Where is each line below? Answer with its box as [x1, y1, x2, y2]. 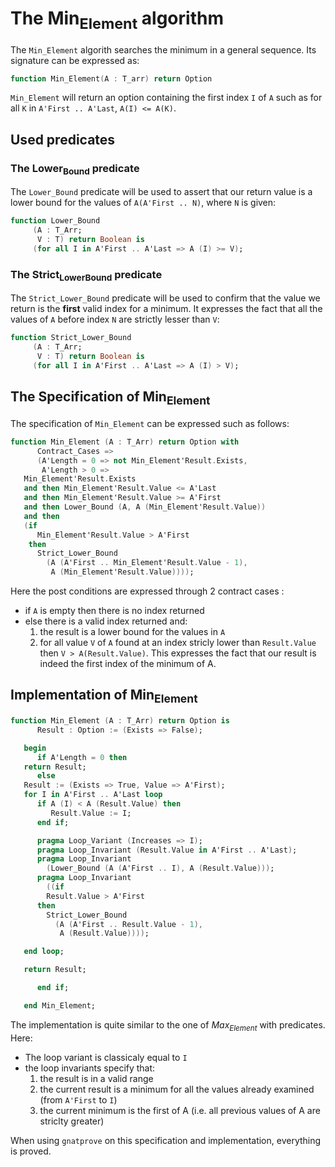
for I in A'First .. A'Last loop [23, 790, 163, 800]
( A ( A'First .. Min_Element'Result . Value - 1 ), [46, 558, 248, 568]
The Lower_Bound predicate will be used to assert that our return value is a [10, 186, 313, 198]
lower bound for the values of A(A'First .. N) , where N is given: [10, 197, 277, 209]
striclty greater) [39, 1115, 105, 1127]
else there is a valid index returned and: [24, 615, 188, 627]
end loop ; [23, 947, 65, 957]
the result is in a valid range [39, 1072, 154, 1084]
